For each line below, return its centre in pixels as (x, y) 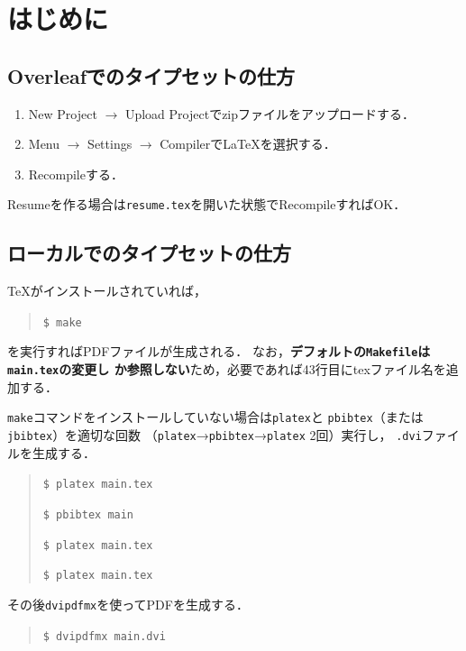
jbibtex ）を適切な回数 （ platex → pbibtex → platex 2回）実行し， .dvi (215, 435)
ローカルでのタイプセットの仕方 (149, 253)
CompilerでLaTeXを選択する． (248, 144)
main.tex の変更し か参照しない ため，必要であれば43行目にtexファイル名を (227, 369)
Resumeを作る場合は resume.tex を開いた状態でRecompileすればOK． (207, 204)
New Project (63, 113)
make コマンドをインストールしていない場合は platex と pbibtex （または (215, 417)
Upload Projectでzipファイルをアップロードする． (270, 113)
